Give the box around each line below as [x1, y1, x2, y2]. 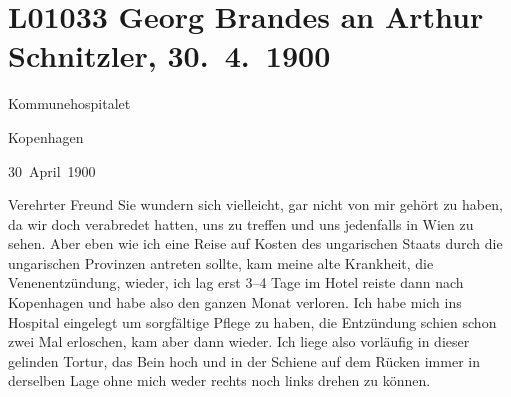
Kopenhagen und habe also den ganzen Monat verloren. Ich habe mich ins [8, 292, 462, 313]
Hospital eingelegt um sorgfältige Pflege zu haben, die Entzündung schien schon [8, 311, 497, 332]
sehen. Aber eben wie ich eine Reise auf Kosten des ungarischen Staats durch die [8, 233, 503, 254]
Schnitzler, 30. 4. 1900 [8, 35, 331, 76]
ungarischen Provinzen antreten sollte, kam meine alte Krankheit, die [8, 252, 434, 273]
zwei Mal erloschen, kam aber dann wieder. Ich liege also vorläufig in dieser [8, 331, 470, 352]
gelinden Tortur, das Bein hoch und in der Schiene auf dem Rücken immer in [8, 350, 480, 371]
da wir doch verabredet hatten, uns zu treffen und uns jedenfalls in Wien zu [8, 213, 474, 234]
